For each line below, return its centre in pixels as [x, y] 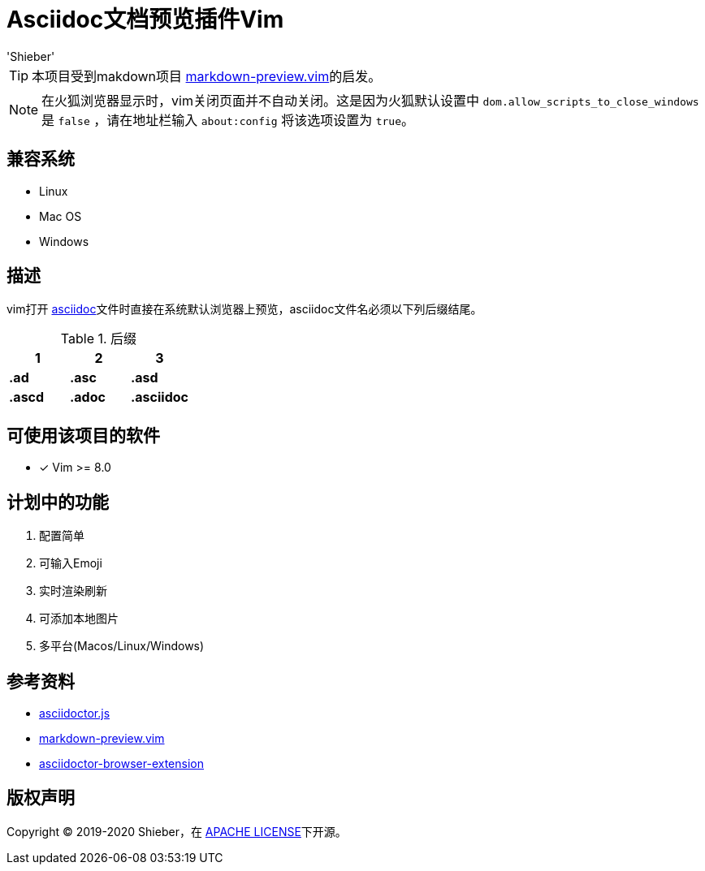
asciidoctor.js [75, 713]
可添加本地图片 [79, 619]
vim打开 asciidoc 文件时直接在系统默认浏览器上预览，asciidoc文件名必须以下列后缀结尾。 [244, 309]
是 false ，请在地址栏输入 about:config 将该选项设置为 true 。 [228, 120]
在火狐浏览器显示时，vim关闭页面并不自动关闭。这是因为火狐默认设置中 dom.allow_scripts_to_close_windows [370, 100]
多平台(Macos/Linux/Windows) [122, 646]
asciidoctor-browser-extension [121, 763]
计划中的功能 [58, 502]
